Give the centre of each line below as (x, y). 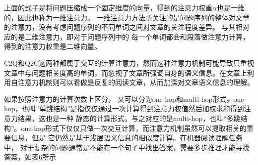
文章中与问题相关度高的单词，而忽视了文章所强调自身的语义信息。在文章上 (126, 72)
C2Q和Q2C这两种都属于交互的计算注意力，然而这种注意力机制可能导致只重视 (129, 62)
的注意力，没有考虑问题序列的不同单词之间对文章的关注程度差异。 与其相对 (127, 27)
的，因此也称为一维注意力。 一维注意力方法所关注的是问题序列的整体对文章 (127, 17)
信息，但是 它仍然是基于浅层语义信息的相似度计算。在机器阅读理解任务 (127, 138)
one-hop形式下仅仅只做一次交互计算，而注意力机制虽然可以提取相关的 (134, 128)
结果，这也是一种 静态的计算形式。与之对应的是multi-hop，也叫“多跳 (129, 118)
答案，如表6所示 (30, 157)
